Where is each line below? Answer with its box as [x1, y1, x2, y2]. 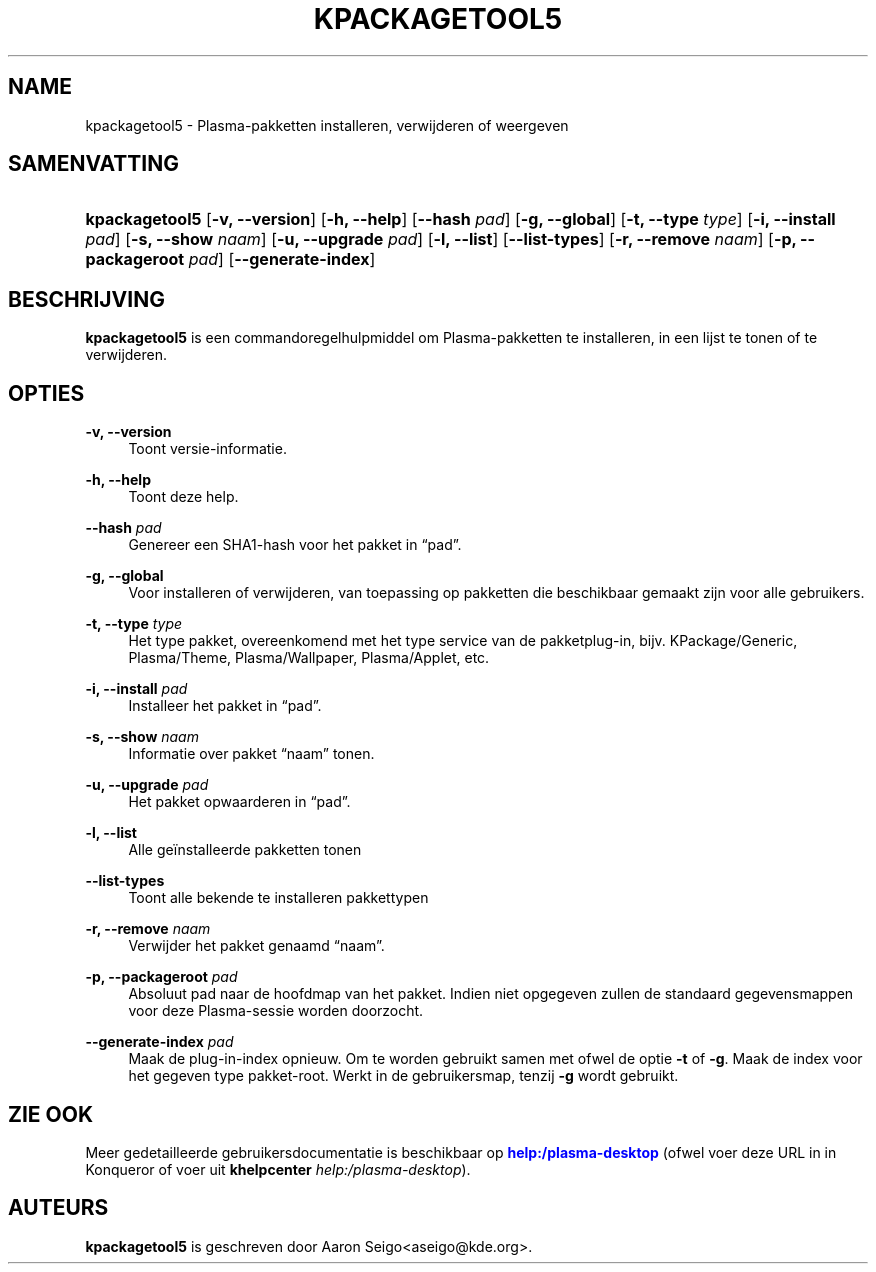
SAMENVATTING [8, 151, 179, 177]
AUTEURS [8, 1195, 109, 1221]
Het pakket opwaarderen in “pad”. [128, 793, 351, 811]
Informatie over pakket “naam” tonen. [128, 745, 375, 763]
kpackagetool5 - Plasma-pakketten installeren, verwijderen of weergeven [85, 116, 569, 134]
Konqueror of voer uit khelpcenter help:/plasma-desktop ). [85, 1160, 471, 1178]
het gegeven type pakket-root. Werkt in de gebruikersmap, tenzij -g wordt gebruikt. [128, 1067, 679, 1085]
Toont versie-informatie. [128, 440, 287, 458]
